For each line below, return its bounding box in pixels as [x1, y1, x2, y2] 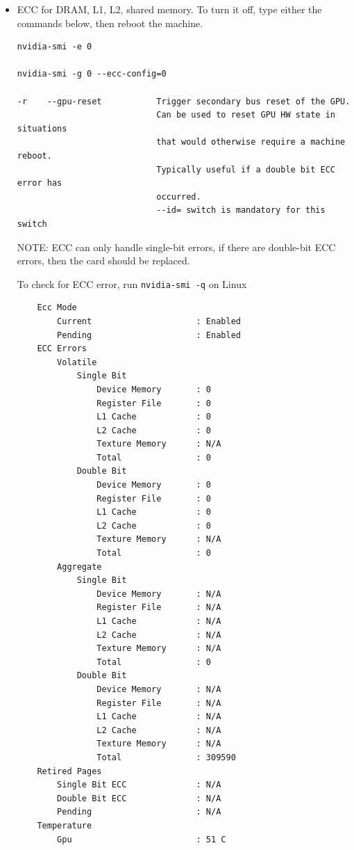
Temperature [37, 820, 92, 831]
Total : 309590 [96, 752, 236, 762]
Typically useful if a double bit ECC [156, 164, 335, 175]
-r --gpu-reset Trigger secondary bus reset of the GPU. [17, 96, 351, 106]
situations [17, 123, 67, 134]
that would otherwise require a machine [156, 137, 346, 147]
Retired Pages [37, 766, 102, 776]
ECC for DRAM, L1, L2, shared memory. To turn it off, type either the [17, 2, 322, 16]
